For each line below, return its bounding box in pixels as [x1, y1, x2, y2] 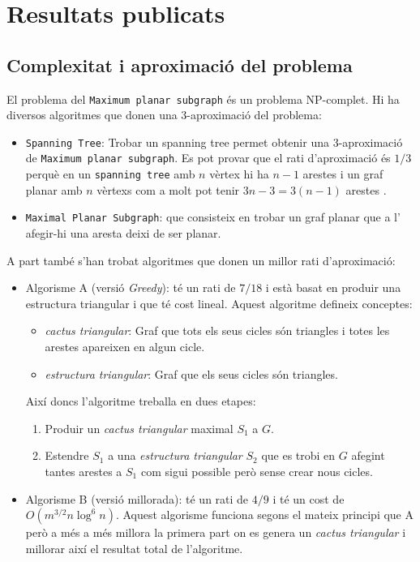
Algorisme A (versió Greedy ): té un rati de [25, 279, 236, 296]
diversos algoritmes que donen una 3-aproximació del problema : [6, 106, 322, 123]
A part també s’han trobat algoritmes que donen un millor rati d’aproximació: [6, 251, 396, 268]
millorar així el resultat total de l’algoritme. [25, 539, 243, 556]
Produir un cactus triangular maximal [45, 419, 234, 436]
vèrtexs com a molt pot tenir [96, 181, 240, 198]
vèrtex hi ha [209, 165, 269, 182]
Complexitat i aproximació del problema [6, 52, 353, 77]
